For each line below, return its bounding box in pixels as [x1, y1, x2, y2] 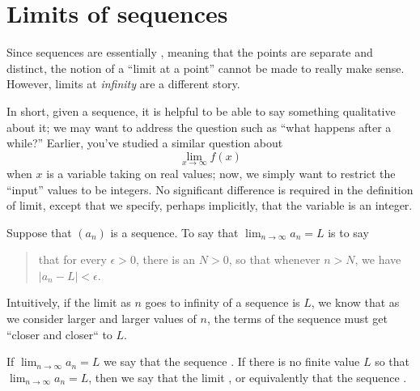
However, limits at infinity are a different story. [6, 75, 240, 92]
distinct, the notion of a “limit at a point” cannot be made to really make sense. [6, 59, 405, 76]
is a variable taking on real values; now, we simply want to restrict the [46, 164, 396, 181]
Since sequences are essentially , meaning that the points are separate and [6, 44, 373, 61]
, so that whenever [228, 251, 320, 268]
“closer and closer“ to [6, 325, 112, 342]
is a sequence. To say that [110, 223, 239, 240]
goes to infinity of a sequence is [145, 294, 300, 311]
